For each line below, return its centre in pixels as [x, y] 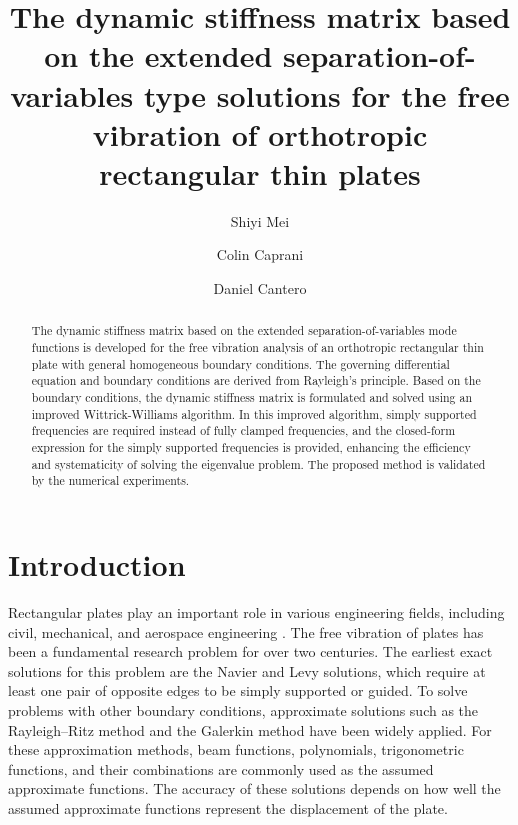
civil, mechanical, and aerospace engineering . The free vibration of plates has [246, 631]
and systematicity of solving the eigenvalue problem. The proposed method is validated [258, 463]
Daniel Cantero [260, 288]
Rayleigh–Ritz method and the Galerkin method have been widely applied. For [250, 729]
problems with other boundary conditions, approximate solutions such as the [243, 709]
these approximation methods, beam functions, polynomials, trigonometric [236, 749]
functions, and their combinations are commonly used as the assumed [221, 768]
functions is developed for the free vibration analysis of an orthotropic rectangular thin [257, 347]
